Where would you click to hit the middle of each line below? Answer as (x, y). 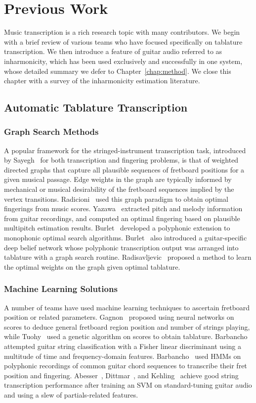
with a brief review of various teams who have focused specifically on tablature (123, 41)
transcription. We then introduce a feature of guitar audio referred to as (113, 51)
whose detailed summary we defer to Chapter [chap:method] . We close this (118, 71)
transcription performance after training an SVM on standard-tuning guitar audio (128, 385)
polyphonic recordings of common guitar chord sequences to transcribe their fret (126, 366)
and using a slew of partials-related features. (71, 394)
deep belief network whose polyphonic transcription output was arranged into (121, 247)
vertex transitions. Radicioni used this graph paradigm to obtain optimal (116, 199)
